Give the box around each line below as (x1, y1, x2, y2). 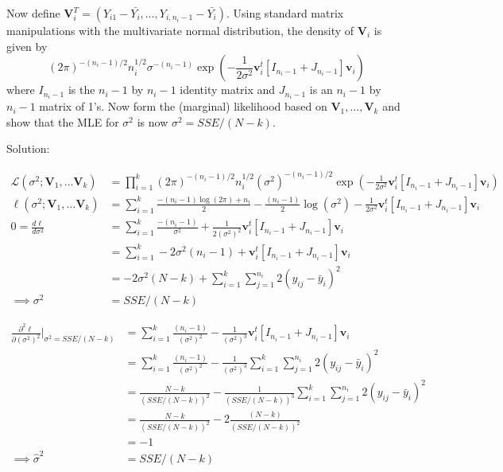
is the (68, 81, 95, 98)
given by (6, 37, 48, 54)
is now (137, 113, 168, 130)
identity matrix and (180, 81, 276, 98)
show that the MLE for (6, 113, 119, 130)
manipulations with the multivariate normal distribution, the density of (6, 22, 354, 38)
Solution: (6, 140, 50, 157)
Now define (6, 5, 60, 21)
